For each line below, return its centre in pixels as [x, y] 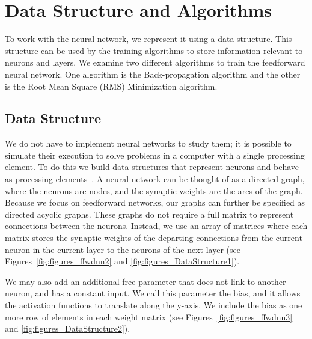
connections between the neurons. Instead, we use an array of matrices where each [156, 226]
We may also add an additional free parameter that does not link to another [145, 281]
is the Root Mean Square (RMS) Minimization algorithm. [111, 86]
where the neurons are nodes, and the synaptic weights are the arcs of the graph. [154, 190]
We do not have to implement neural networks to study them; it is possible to [148, 143]
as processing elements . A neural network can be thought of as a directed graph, [155, 179]
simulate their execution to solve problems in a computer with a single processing [155, 155]
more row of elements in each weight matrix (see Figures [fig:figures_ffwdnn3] [149, 316]
